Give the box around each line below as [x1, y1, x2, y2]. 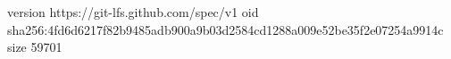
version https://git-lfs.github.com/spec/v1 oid [7, 3, 259, 21]
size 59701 [7, 38, 63, 56]
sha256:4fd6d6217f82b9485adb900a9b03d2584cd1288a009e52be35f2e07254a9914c [7, 20, 444, 38]
